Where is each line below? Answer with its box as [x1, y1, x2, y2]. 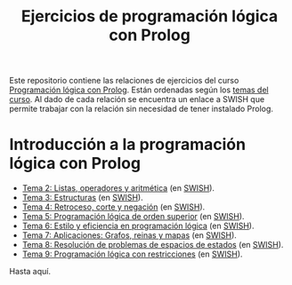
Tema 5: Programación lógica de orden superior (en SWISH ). [21, 211, 245, 222]
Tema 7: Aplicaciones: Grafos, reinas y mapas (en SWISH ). [21, 230, 238, 241]
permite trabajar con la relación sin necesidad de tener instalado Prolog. [9, 104, 274, 115]
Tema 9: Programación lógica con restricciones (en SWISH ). [21, 249, 243, 259]
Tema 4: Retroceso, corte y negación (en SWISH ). [21, 202, 206, 212]
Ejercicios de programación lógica [20, 6, 279, 27]
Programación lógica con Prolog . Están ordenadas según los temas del [9, 84, 269, 95]
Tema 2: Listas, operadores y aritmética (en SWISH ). [21, 183, 215, 194]
